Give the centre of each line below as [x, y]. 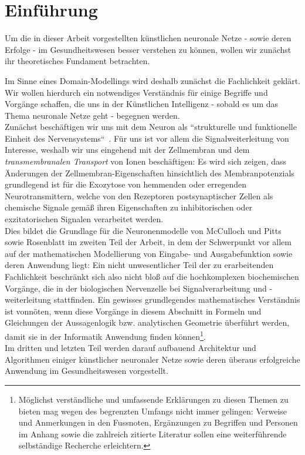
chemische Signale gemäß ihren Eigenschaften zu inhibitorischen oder [129, 207]
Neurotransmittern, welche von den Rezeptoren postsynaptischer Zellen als [139, 195]
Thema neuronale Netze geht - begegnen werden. [92, 115]
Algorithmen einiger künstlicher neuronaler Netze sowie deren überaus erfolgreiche [152, 359]
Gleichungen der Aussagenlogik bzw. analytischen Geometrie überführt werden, [147, 322]
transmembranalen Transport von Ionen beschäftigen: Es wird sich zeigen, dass [146, 161]
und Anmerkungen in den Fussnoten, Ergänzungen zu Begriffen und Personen [158, 422]
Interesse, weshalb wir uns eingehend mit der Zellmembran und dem [127, 150]
